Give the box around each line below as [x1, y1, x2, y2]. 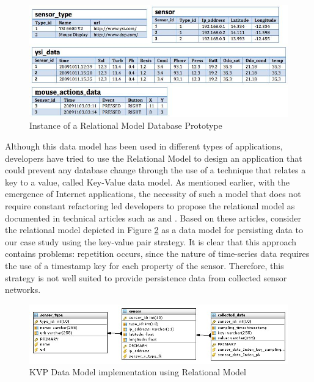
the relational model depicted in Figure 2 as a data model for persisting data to [5, 223, 303, 236]
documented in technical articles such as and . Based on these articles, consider [5, 211, 301, 224]
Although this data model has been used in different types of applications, [5, 139, 283, 152]
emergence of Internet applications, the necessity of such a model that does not [5, 187, 301, 200]
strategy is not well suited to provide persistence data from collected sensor [5, 271, 287, 284]
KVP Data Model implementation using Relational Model [29, 366, 246, 378]
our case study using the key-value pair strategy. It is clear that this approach [5, 235, 297, 248]
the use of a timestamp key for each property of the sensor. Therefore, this [5, 259, 284, 272]
